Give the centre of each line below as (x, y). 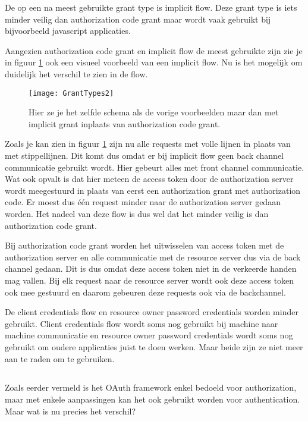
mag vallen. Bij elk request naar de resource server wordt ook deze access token (150, 280)
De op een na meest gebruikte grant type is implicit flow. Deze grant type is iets (151, 7)
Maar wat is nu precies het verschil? (70, 411)
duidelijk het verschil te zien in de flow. (76, 73)
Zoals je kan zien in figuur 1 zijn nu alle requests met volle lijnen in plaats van (148, 144)
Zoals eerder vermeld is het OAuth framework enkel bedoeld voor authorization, (151, 387)
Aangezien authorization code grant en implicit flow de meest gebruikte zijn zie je (154, 50)
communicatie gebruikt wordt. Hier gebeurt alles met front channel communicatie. (155, 167)
